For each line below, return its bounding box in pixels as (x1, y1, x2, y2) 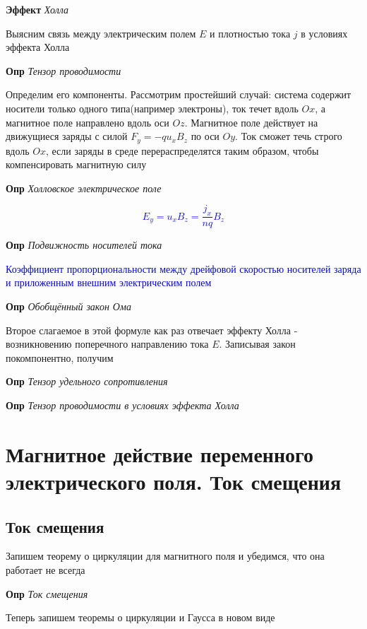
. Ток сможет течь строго (235, 129, 342, 143)
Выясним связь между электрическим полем (6, 25, 196, 40)
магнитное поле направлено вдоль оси (6, 114, 169, 129)
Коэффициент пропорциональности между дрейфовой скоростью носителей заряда (6, 261, 361, 276)
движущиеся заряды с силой (6, 129, 128, 143)
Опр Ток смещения (6, 586, 88, 601)
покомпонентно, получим (6, 350, 114, 365)
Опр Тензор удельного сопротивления (6, 374, 168, 389)
